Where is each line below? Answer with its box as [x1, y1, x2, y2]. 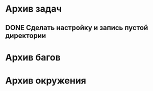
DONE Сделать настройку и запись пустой [5, 23, 148, 32]
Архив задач [5, 3, 62, 15]
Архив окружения [5, 75, 87, 86]
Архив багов [5, 51, 61, 63]
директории [5, 31, 46, 40]
